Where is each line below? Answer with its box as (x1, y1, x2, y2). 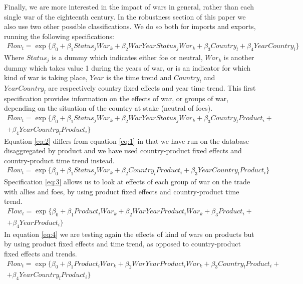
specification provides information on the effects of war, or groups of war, (4, 93, 229, 103)
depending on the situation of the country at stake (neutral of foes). (4, 103, 213, 113)
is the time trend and (106, 72, 172, 83)
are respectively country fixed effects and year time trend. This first (48, 83, 256, 93)
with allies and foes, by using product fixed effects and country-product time (4, 186, 239, 196)
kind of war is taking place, (4, 72, 88, 83)
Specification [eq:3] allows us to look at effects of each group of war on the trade (4, 176, 250, 187)
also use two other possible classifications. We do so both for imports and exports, (4, 21, 256, 32)
